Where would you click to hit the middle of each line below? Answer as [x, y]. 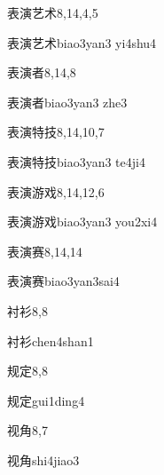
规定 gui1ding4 [46, 400]
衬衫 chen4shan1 [51, 340]
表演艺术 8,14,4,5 [53, 12]
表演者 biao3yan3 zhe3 [67, 102]
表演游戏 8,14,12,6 [56, 191]
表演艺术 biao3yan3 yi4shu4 [82, 42]
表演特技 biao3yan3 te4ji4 [76, 161]
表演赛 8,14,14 [45, 251]
